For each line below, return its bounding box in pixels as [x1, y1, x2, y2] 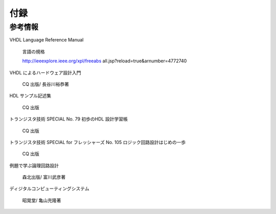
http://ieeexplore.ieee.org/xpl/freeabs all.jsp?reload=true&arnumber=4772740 [22, 58, 187, 64]
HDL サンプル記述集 [9, 92, 51, 99]
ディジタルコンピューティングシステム [9, 185, 89, 192]
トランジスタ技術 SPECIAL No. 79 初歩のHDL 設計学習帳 [9, 116, 128, 122]
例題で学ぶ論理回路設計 [9, 162, 59, 169]
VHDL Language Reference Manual [9, 37, 84, 43]
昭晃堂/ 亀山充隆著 [22, 197, 61, 203]
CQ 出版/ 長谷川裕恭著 [22, 81, 69, 87]
